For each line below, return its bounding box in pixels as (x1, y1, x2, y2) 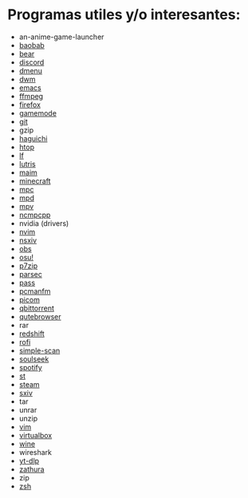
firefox (18, 100, 41, 109)
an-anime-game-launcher (18, 32, 104, 41)
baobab (18, 40, 45, 49)
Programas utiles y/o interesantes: (7, 6, 241, 24)
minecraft (18, 176, 51, 185)
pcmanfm (18, 286, 51, 296)
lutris (18, 159, 37, 168)
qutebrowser (18, 311, 61, 321)
